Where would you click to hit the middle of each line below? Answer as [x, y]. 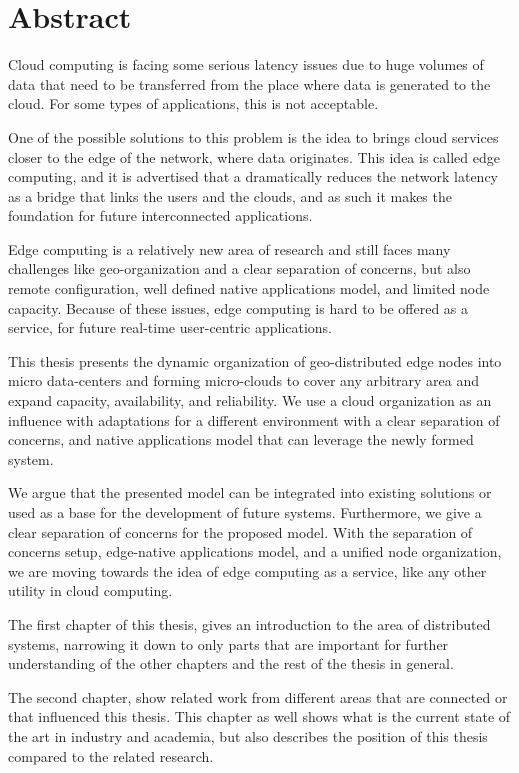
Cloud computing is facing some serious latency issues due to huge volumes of [246, 64]
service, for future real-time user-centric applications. [170, 327]
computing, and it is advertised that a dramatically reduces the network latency [253, 176]
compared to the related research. [111, 755]
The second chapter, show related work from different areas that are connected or [258, 696]
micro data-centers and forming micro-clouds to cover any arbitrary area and [244, 380]
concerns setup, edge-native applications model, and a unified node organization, [255, 551]
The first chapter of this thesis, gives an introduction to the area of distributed [249, 623]
